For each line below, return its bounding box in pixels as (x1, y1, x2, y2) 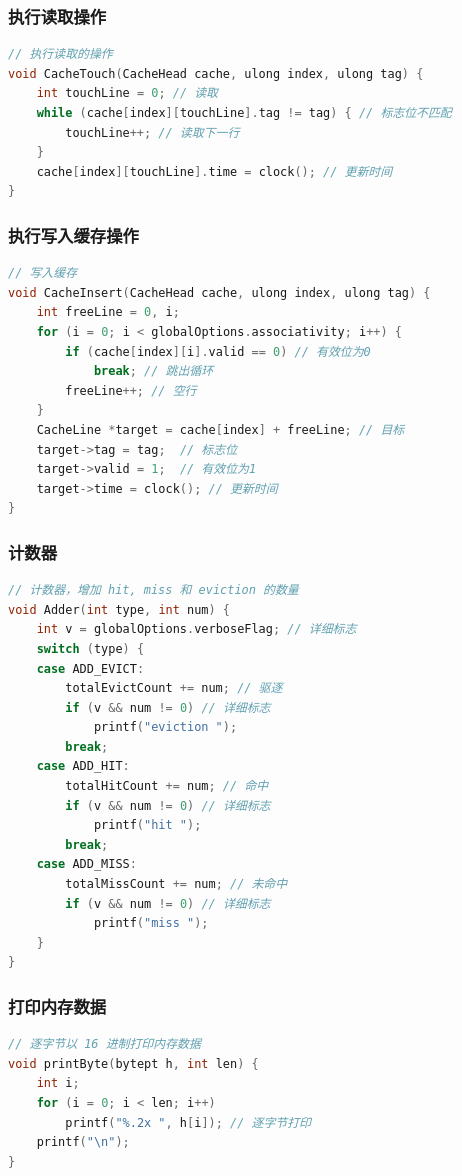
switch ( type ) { (36, 641, 145, 656)
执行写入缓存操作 (8, 222, 139, 247)
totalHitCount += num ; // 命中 (65, 779, 269, 794)
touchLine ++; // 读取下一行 (65, 125, 240, 140)
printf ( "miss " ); (93, 916, 209, 931)
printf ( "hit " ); (93, 818, 202, 833)
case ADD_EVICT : (36, 661, 145, 676)
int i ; (36, 1076, 80, 1091)
